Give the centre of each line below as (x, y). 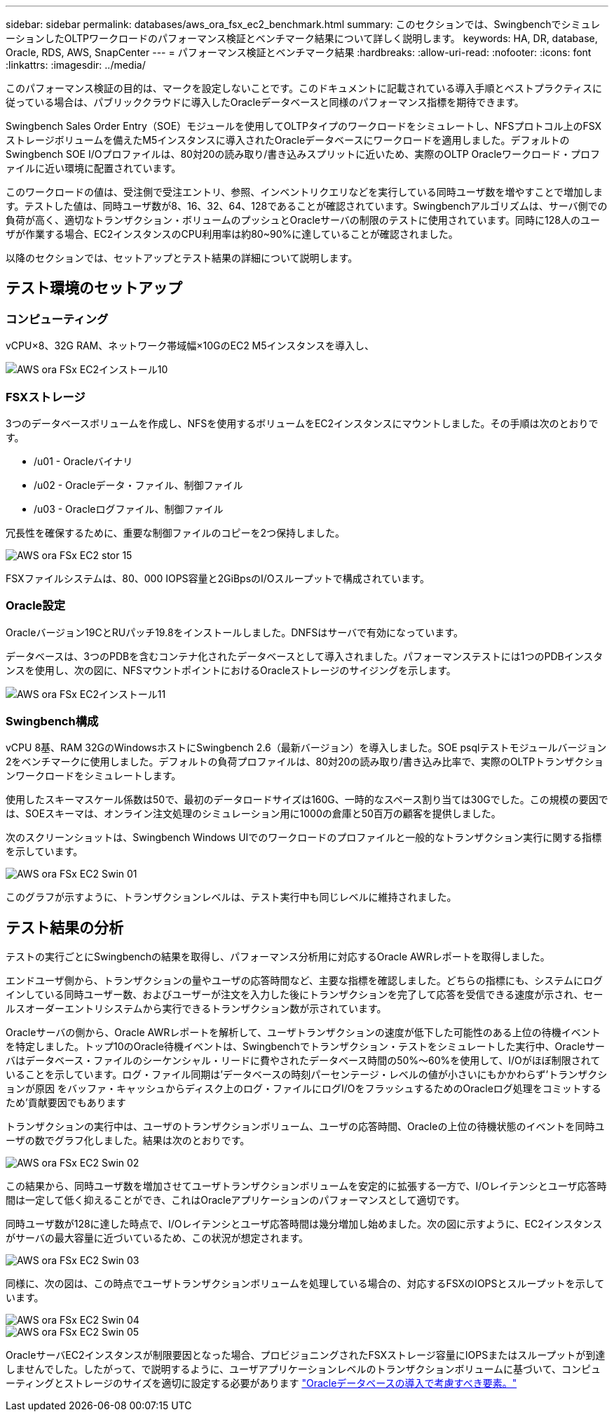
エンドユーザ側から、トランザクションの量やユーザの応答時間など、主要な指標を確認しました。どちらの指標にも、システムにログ (304, 981)
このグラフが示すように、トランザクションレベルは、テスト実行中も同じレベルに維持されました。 (231, 897)
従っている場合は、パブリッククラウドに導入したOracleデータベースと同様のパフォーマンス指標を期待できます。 (265, 102)
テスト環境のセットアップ (94, 288)
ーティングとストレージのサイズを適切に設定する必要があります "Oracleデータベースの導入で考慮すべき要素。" (261, 1383)
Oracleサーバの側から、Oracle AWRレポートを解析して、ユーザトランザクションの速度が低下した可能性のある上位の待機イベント (303, 1033)
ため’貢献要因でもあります (66, 1103)
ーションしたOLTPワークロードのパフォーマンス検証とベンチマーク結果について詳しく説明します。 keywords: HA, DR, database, (302, 38)
